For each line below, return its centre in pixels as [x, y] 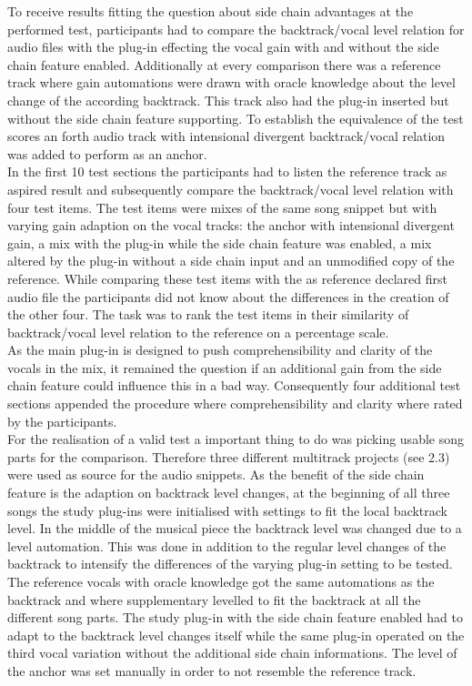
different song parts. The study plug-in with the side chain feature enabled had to [235, 617]
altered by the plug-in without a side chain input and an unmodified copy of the [231, 261]
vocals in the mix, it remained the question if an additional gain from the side [225, 367]
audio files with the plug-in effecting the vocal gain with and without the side [223, 47]
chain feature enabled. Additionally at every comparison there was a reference [224, 64]
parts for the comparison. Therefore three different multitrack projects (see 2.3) [229, 456]
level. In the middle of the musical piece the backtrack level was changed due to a [235, 528]
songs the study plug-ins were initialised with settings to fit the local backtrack [227, 510]
